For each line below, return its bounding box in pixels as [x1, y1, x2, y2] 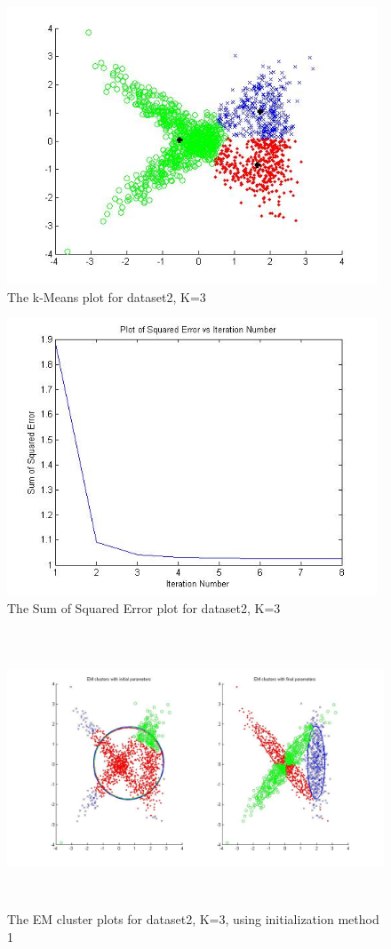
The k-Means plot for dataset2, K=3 [7, 287, 206, 306]
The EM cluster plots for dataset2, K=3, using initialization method [7, 909, 379, 928]
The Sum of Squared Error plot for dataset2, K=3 [7, 598, 281, 617]
